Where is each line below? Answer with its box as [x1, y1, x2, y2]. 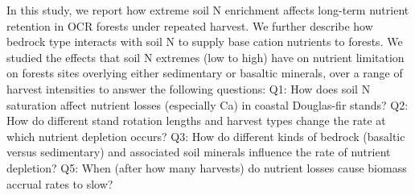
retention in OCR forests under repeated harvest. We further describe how [6, 17, 373, 34]
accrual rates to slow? [6, 175, 113, 192]
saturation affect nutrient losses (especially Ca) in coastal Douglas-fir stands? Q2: [6, 96, 409, 113]
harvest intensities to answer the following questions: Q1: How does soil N [6, 80, 371, 97]
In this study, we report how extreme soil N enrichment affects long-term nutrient [6, 2, 409, 18]
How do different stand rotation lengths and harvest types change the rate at [6, 112, 386, 129]
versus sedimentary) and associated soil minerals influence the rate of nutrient [6, 143, 391, 160]
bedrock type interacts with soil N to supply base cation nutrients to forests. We [6, 33, 403, 50]
